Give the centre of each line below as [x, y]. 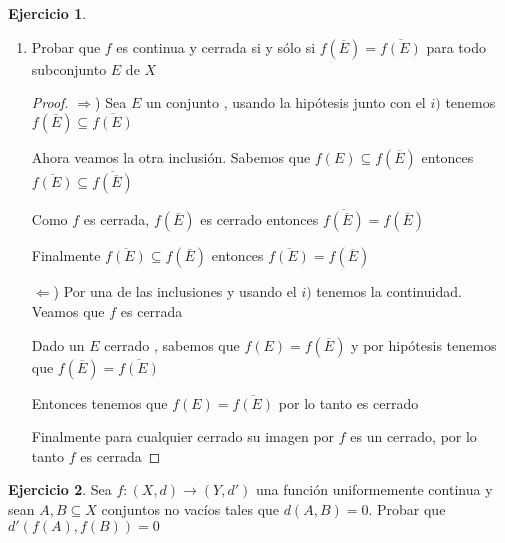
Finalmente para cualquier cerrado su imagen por [183, 436]
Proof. [50, 102]
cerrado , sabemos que [172, 344]
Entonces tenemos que [99, 402]
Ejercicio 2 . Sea [60, 489]
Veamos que [68, 311]
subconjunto [69, 68]
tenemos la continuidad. [389, 291]
